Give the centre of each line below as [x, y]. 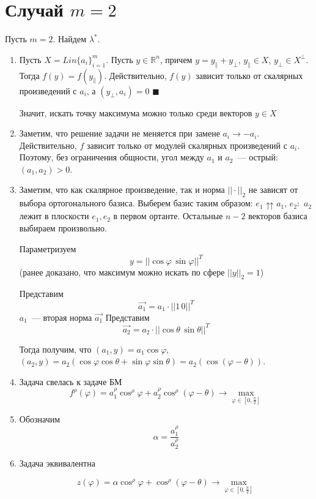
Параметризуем [48, 248]
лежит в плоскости [54, 216]
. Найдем [70, 39]
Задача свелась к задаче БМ [71, 381]
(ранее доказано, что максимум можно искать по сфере [122, 272]
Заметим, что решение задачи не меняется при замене [119, 133]
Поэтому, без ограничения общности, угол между [112, 157]
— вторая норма [62, 317]
